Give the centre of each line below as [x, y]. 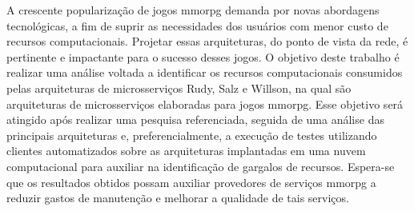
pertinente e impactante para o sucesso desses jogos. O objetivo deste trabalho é [203, 56]
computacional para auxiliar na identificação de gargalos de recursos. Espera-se [201, 166]
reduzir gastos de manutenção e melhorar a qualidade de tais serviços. [178, 198]
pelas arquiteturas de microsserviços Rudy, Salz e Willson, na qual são [179, 88]
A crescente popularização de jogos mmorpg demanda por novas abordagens [193, 10]
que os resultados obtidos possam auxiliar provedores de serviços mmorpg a [191, 182]
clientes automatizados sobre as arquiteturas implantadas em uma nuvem [186, 151]
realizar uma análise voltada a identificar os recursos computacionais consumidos [205, 72]
